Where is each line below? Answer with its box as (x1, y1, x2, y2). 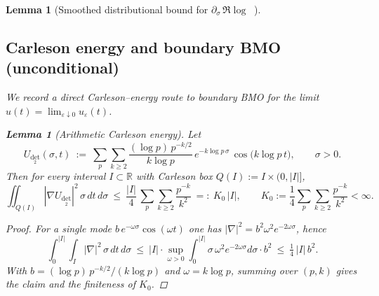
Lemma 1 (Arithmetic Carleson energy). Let (6, 127, 201, 141)
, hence (295, 220, 326, 235)
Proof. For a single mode (6, 220, 112, 235)
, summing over (230, 262, 298, 277)
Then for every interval (6, 168, 106, 183)
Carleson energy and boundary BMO (6, 36, 281, 57)
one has (188, 220, 222, 235)
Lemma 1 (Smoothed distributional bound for (6, 2, 208, 16)
